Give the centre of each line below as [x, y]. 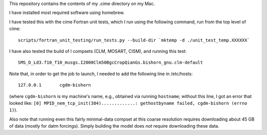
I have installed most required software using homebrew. [67, 13]
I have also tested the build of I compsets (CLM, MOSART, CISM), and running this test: [98, 51]
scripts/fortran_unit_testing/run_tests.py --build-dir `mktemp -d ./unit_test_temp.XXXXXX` [134, 40]
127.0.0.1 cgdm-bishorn [55, 85]
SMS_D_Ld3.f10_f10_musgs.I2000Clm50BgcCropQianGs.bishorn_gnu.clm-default [111, 63]
